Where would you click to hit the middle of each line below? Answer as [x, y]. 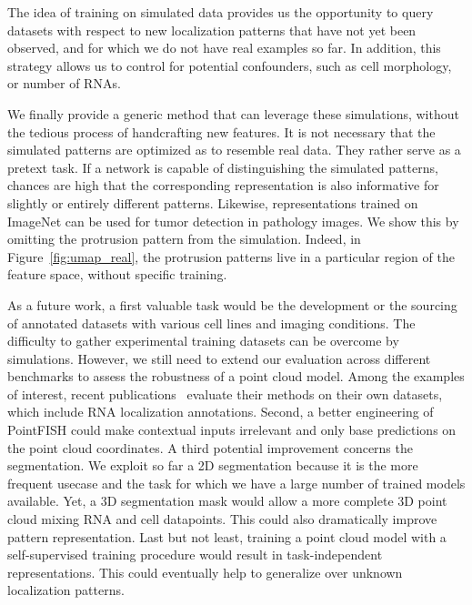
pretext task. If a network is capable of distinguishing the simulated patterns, [223, 167]
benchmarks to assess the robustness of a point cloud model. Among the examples [236, 376]
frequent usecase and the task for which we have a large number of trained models [236, 483]
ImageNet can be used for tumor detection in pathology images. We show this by [233, 221]
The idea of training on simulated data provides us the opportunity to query [221, 12]
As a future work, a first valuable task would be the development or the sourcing [232, 304]
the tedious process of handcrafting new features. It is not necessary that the [221, 131]
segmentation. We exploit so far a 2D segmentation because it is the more [213, 465]
